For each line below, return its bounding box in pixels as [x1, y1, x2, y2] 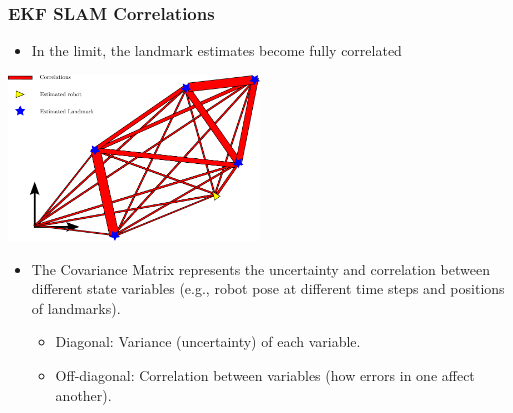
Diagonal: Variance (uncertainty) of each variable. [55, 331, 361, 352]
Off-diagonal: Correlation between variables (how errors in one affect [55, 365, 475, 386]
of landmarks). [31, 297, 121, 318]
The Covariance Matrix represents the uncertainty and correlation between [31, 258, 490, 279]
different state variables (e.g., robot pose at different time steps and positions [31, 278, 505, 299]
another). [55, 384, 112, 405]
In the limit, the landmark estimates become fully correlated [31, 40, 402, 61]
